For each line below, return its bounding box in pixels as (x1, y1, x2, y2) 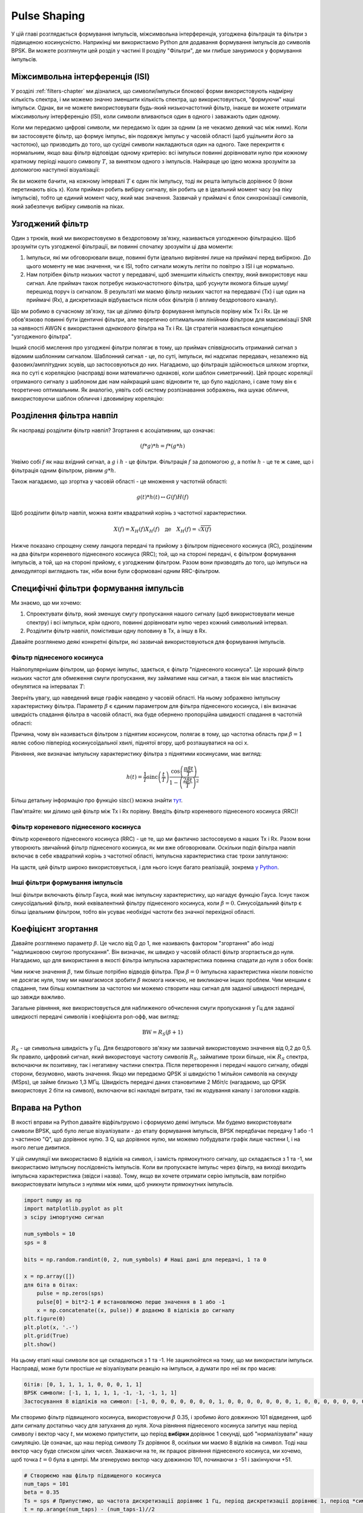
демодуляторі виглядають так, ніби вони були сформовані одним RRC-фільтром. (11, 567, 221, 574)
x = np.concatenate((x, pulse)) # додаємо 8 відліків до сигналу (36, 1307, 235, 1313)
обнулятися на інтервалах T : (11, 683, 85, 690)
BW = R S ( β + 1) (142, 1029, 183, 1037)
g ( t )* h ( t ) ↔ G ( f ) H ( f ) (136, 494, 189, 501)
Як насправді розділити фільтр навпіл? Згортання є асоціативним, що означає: (11, 427, 215, 434)
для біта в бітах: (24, 1281, 79, 1288)
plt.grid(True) (24, 1332, 69, 1339)
